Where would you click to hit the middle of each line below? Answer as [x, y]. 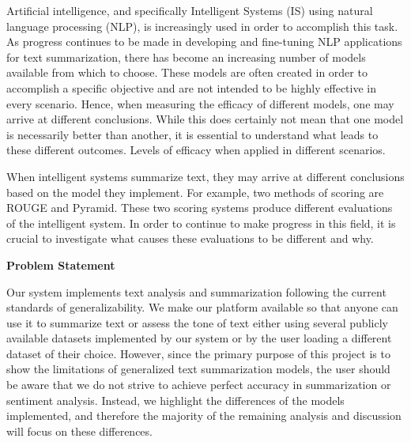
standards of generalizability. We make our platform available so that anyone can [202, 307]
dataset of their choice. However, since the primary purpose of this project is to [198, 353]
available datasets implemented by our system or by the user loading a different [199, 338]
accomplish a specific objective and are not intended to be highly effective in [192, 87]
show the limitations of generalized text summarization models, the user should [198, 369]
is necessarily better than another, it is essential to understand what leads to [192, 134]
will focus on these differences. [79, 431]
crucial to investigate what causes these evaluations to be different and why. [190, 238]
